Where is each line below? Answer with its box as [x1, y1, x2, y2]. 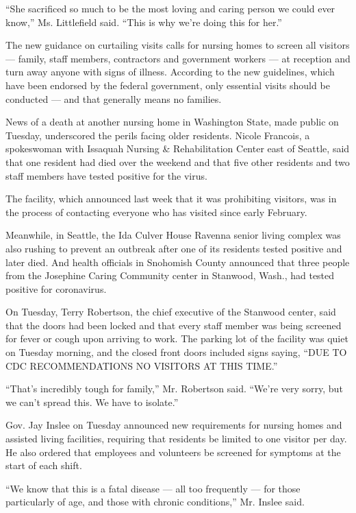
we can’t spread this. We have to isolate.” [5, 394, 179, 409]
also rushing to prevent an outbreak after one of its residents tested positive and [5, 241, 342, 255]
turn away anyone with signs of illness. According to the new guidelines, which [5, 64, 335, 79]
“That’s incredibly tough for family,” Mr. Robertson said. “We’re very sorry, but [5, 381, 343, 396]
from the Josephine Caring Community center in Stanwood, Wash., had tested [5, 268, 335, 283]
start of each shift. [5, 458, 82, 473]
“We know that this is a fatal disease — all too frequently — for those [5, 481, 301, 495]
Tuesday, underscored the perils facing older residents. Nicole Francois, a [5, 128, 310, 142]
